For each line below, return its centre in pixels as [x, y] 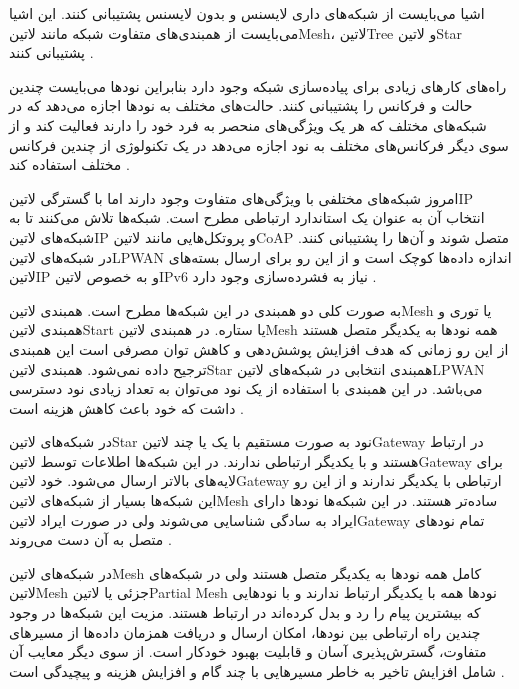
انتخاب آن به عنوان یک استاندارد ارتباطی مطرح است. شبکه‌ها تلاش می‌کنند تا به [247, 217]
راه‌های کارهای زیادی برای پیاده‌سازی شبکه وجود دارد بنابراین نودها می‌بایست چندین [258, 85]
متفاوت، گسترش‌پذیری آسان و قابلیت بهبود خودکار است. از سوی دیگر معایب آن [248, 651]
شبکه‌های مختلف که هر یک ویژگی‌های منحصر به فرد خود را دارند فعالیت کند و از [248, 124]
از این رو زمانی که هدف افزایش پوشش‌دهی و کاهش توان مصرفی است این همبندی [259, 348]
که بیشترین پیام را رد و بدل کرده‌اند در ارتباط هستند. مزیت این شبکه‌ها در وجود [245, 612]
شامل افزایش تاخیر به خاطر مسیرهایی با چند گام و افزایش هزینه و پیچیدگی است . [257, 670]
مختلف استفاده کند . [69, 164]
